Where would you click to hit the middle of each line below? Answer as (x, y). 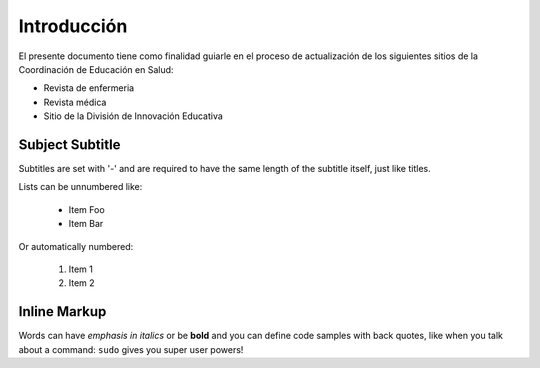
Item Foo (86, 209)
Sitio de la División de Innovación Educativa (133, 116)
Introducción (73, 26)
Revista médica (75, 102)
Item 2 (81, 283)
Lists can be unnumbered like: (80, 187)
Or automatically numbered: (76, 246)
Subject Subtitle (69, 144)
